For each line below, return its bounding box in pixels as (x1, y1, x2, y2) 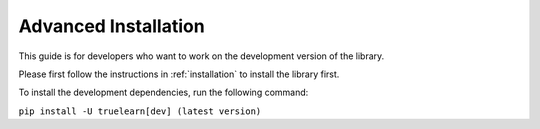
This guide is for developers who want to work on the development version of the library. (18, 50, 385, 62)
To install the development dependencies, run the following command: (18, 86, 309, 99)
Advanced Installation (18, 15, 205, 37)
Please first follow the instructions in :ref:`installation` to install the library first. (18, 68, 340, 80)
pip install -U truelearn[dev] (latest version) (18, 105, 262, 117)
